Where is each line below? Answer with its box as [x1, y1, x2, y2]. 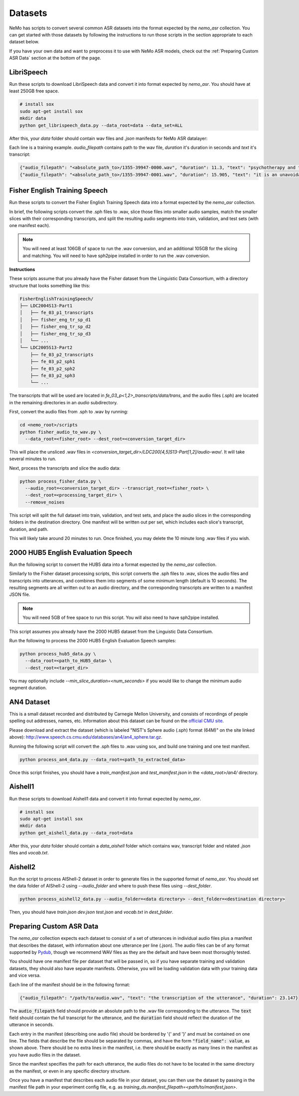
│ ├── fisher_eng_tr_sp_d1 [19, 317, 91, 322]
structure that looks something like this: [9, 282, 91, 288]
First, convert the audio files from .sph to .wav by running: [9, 409, 129, 415]
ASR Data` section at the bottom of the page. [9, 55, 102, 61]
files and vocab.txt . [9, 850, 49, 856]
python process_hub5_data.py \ [19, 651, 97, 657]
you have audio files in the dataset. [9, 1052, 81, 1058]
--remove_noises [25, 499, 65, 505]
